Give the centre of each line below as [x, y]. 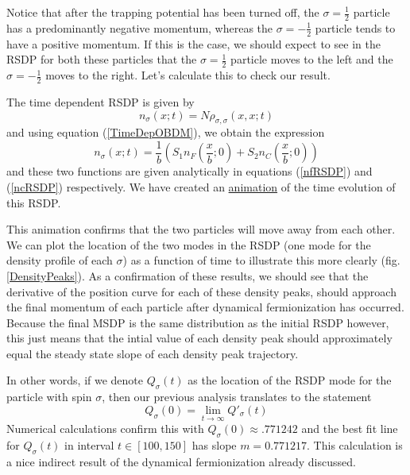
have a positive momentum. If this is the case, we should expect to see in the [193, 43]
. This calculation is [355, 444]
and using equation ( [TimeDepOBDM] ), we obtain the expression [166, 132]
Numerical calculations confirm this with [105, 429]
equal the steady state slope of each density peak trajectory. [153, 353]
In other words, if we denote [75, 380]
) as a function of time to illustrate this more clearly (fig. [261, 260]
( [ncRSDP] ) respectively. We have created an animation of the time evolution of [201, 186]
